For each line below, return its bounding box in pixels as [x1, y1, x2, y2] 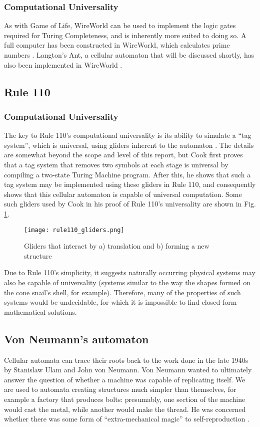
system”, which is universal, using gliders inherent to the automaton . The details [4, 139, 254, 150]
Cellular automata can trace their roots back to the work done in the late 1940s [4, 354, 248, 365]
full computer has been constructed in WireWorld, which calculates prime [4, 40, 230, 50]
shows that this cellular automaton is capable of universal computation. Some [4, 188, 242, 199]
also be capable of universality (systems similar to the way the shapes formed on [4, 277, 251, 287]
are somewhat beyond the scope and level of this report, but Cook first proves [4, 149, 243, 160]
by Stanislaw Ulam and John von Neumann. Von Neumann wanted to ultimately [4, 364, 252, 375]
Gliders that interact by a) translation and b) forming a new [24, 241, 209, 251]
